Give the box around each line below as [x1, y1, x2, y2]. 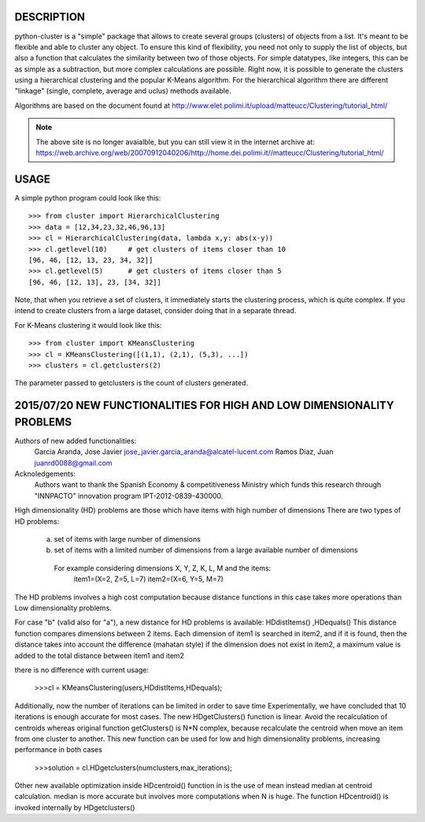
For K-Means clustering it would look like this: [14, 320, 162, 330]
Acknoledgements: [14, 469, 76, 479]
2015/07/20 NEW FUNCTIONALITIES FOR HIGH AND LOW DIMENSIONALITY [14, 399, 394, 412]
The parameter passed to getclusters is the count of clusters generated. [14, 378, 249, 388]
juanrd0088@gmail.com [34, 458, 113, 467]
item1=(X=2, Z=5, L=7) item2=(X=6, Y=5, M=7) [73, 574, 224, 584]
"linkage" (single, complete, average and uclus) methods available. [14, 87, 231, 96]
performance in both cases [14, 745, 102, 754]
